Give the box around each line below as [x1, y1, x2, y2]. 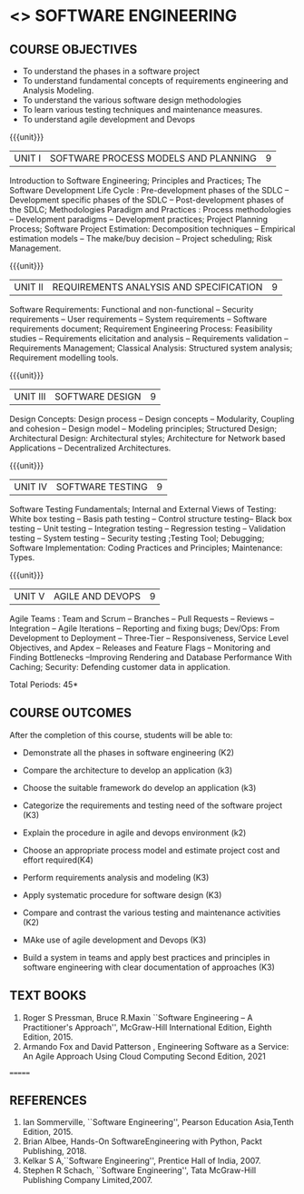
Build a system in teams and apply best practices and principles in [22, 952, 270, 962]
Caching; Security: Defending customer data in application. [9, 662, 230, 672]
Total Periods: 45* [9, 679, 79, 690]
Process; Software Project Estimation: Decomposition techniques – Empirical [9, 223, 296, 234]
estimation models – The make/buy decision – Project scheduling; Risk [9, 233, 272, 243]
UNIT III [14, 390, 46, 402]
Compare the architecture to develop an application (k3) [22, 765, 233, 775]
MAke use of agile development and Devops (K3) [22, 934, 207, 945]
